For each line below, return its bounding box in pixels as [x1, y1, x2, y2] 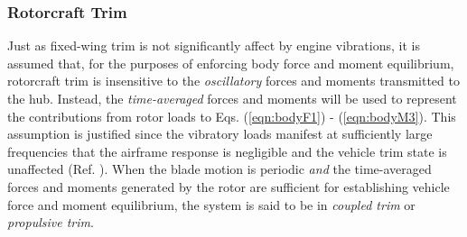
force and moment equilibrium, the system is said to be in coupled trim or [7, 195, 416, 214]
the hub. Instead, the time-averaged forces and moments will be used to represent [7, 89, 457, 107]
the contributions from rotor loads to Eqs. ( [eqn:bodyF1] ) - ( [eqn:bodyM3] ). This [7, 106, 456, 125]
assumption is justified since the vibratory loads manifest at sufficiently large [7, 124, 433, 143]
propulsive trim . [7, 213, 94, 232]
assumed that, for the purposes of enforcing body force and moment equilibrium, [7, 53, 454, 72]
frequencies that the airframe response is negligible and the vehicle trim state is [7, 141, 447, 160]
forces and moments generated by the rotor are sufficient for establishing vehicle [7, 177, 450, 196]
